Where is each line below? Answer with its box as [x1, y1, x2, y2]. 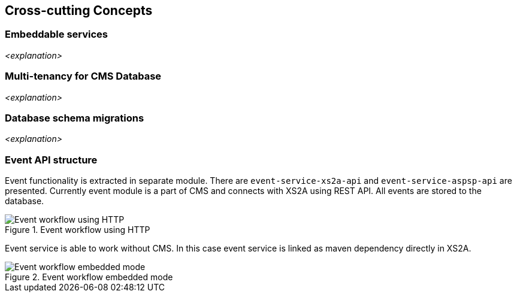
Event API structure [5, 153, 98, 166]
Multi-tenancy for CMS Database [5, 70, 162, 83]
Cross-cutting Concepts [5, 3, 153, 18]
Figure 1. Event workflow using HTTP [5, 225, 150, 235]
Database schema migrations [5, 111, 144, 124]
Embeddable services [5, 28, 108, 41]
